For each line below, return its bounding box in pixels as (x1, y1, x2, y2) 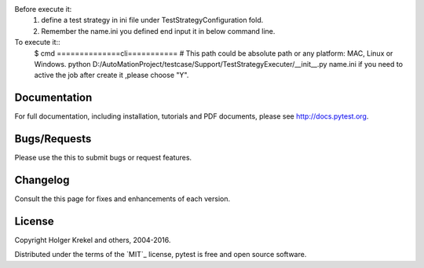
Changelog (14, 173, 70, 186)
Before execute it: (14, 5, 72, 13)
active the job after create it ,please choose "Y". (34, 71, 189, 80)
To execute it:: (14, 38, 60, 47)
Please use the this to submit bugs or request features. (14, 153, 192, 163)
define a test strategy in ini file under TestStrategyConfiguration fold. (41, 16, 264, 25)
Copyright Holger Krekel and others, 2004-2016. (14, 235, 171, 244)
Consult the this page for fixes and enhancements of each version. (14, 194, 231, 204)
